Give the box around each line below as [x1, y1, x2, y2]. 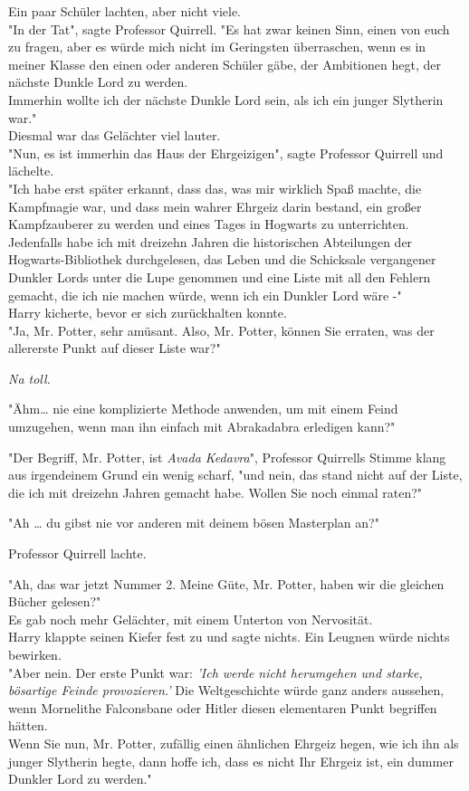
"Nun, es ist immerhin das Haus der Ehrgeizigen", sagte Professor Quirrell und [8, 143, 444, 162]
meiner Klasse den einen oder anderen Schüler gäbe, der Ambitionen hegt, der [8, 54, 441, 73]
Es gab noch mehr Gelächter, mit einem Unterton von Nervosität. [8, 609, 373, 628]
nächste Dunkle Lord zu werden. [8, 72, 188, 91]
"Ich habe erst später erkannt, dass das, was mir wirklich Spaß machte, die [8, 178, 422, 197]
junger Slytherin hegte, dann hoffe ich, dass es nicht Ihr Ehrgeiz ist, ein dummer [8, 751, 454, 770]
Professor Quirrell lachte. [8, 544, 147, 563]
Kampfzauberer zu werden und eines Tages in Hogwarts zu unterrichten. [8, 214, 409, 233]
